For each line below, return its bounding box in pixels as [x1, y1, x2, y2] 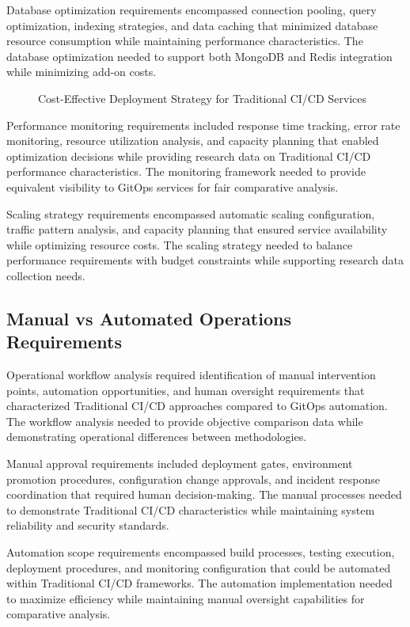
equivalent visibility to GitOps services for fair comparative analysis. [6, 178, 339, 195]
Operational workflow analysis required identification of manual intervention [6, 367, 376, 383]
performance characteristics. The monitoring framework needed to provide [6, 163, 366, 180]
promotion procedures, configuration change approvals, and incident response [6, 470, 380, 487]
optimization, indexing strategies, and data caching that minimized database [6, 17, 378, 33]
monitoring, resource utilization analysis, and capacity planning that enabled [6, 132, 379, 149]
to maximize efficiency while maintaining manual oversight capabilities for [6, 590, 365, 606]
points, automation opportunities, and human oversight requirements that [6, 382, 365, 398]
